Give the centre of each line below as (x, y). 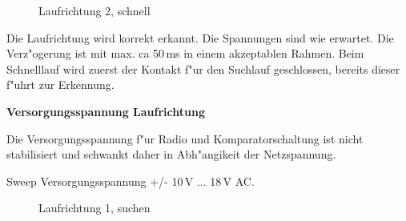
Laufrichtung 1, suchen (94, 208)
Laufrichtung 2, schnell (94, 10)
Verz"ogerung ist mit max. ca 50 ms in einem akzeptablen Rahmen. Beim (185, 53)
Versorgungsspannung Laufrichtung (106, 111)
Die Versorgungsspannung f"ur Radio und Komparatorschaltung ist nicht (185, 138)
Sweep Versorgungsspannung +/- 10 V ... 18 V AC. (131, 181)
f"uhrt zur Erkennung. (60, 84)
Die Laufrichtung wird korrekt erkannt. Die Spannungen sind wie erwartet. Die (200, 37)
